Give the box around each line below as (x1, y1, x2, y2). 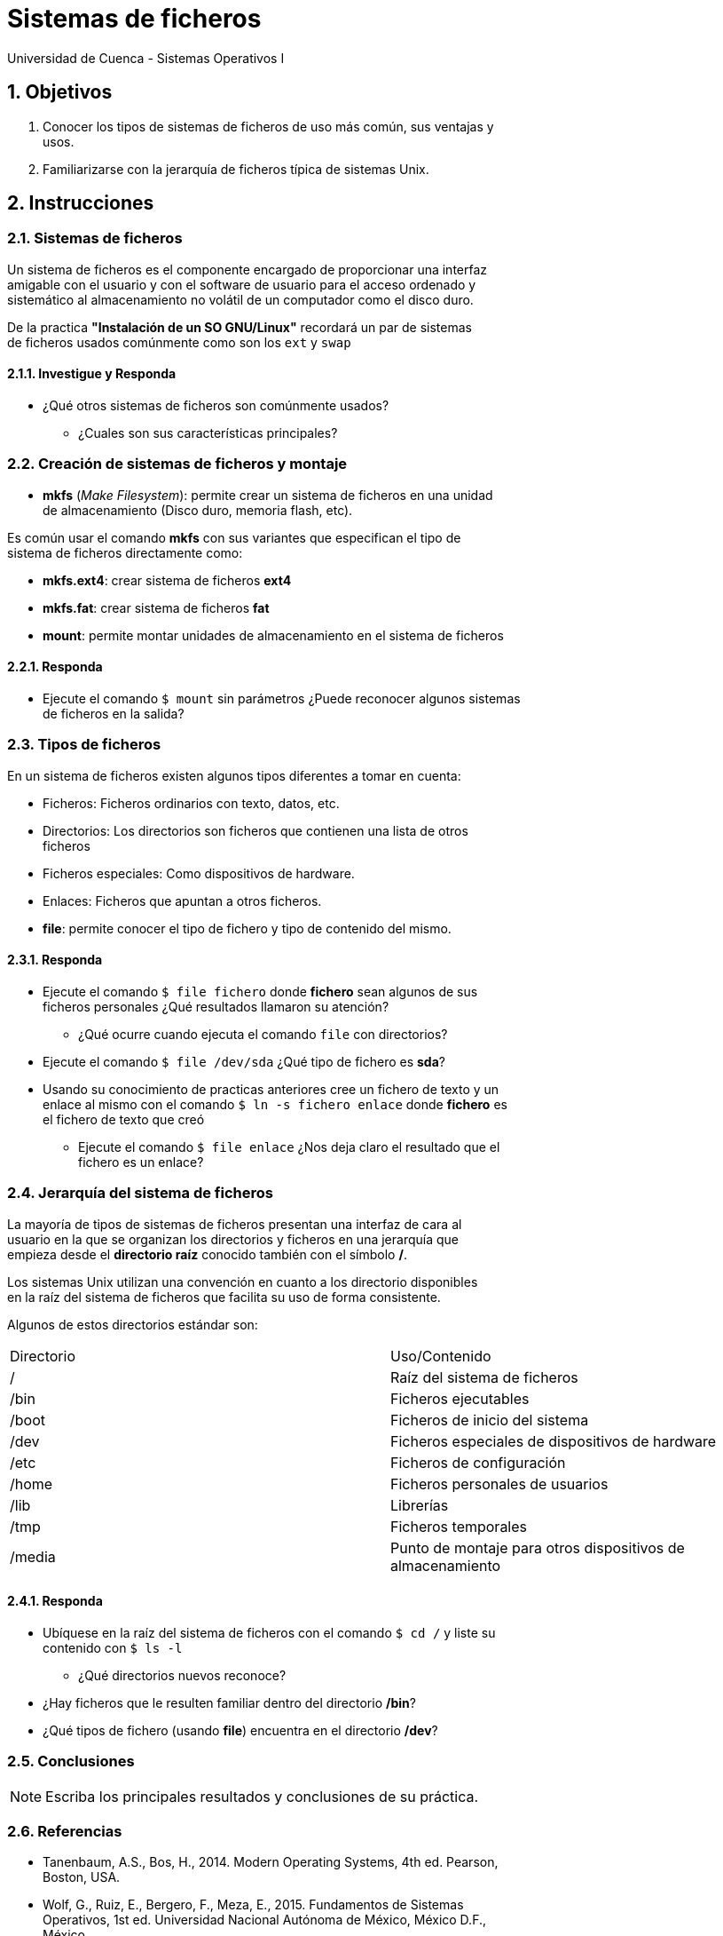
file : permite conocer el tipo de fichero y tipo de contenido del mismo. (43, 920, 452, 936)
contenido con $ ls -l (43, 1639, 183, 1655)
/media (10, 1547, 56, 1566)
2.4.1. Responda (7, 1593, 103, 1609)
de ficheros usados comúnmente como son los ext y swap (7, 334, 351, 350)
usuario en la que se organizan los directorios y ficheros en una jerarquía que (7, 1231, 459, 1247)
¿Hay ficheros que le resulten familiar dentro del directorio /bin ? (43, 1694, 416, 1710)
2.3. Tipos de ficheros (7, 735, 161, 754)
